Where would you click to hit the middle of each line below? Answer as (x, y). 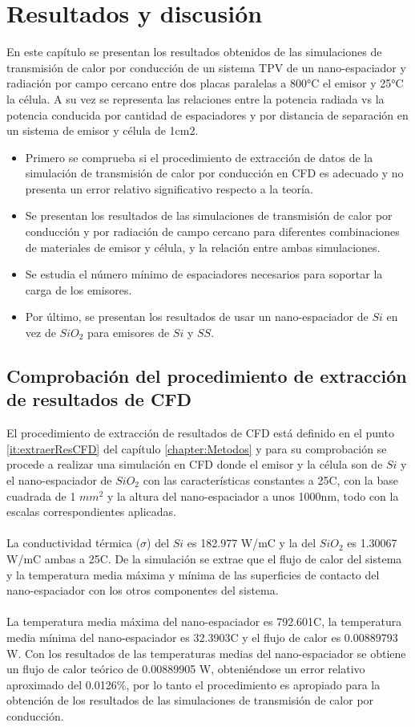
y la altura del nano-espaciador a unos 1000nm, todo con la (253, 495)
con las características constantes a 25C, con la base (270, 480)
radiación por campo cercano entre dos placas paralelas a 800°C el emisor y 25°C (205, 83)
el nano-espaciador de (59, 480)
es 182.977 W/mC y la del (252, 543)
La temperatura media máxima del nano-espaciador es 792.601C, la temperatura (204, 621)
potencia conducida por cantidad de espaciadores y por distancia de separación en (207, 114)
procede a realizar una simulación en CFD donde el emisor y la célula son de (195, 464)
